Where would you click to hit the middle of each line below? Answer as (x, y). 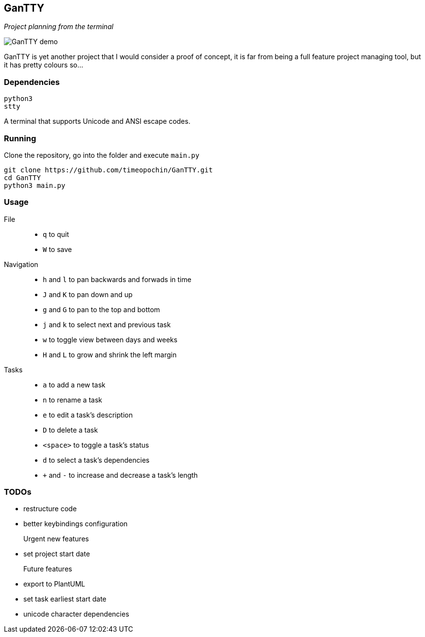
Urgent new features (56, 539)
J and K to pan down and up (88, 294)
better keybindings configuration (76, 524)
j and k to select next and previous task (107, 324)
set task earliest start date (65, 599)
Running (20, 138)
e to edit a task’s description (88, 415)
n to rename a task (73, 400)
